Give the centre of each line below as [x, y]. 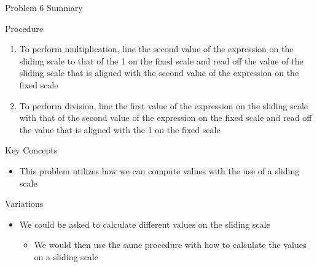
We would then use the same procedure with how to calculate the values [170, 245]
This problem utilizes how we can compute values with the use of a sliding [159, 170]
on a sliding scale [66, 256]
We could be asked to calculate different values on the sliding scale [145, 224]
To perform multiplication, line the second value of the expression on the [156, 49]
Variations [24, 203]
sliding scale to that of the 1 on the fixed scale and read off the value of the [161, 60]
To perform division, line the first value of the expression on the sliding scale [164, 105]
